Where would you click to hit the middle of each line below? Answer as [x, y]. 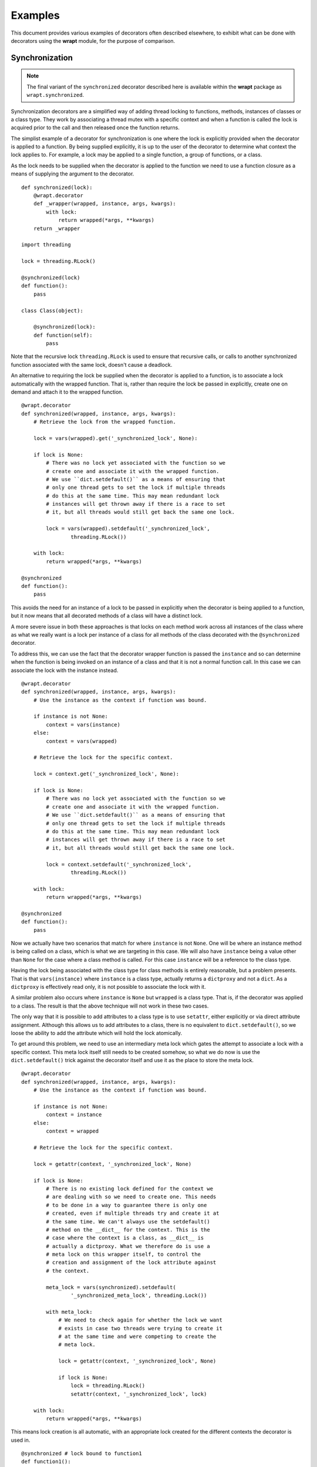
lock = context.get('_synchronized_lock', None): [106, 774]
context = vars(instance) [83, 724]
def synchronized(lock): [57, 187]
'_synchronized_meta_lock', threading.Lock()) [139, 1296]
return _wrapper [57, 228]
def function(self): [63, 335]
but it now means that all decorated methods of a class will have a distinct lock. [107, 616]
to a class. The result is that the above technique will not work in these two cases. [110, 1006]
